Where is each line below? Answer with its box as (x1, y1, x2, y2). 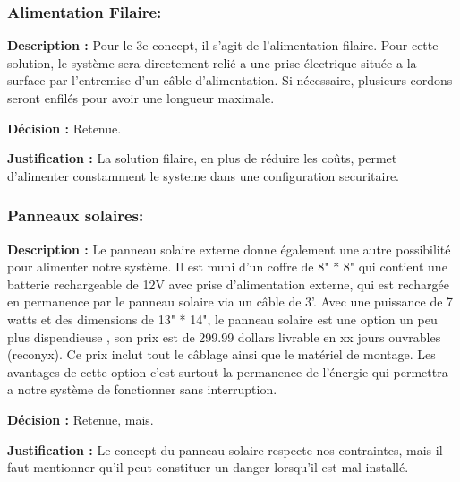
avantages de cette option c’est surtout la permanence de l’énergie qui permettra (7, 362, 448, 381)
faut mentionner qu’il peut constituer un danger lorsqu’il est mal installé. (7, 458, 409, 477)
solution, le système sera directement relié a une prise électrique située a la (7, 53, 417, 72)
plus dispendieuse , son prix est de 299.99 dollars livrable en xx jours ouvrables (7, 327, 441, 346)
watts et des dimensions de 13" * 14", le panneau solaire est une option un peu (7, 309, 438, 328)
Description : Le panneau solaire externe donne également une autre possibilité (7, 239, 451, 258)
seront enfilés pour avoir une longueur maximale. (7, 89, 275, 107)
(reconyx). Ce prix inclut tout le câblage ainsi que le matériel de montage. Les (7, 345, 436, 364)
